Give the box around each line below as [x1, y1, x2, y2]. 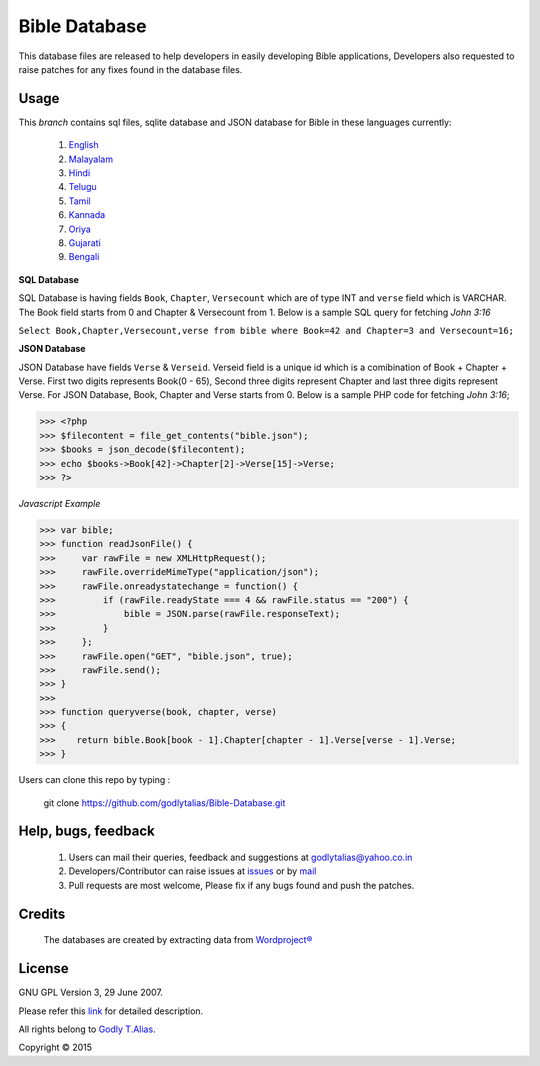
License [18, 960, 69, 977]
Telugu [68, 181, 97, 193]
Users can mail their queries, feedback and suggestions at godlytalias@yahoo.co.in [68, 851, 413, 864]
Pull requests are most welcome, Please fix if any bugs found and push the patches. [68, 879, 415, 891]
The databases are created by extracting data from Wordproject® [43, 934, 313, 946]
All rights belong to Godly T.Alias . [18, 1023, 156, 1035]
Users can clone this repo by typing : [18, 774, 171, 786]
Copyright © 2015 [18, 1041, 93, 1054]
